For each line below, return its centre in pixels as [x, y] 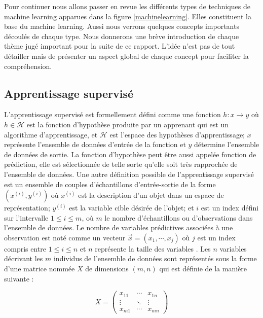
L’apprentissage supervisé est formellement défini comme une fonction [112, 114]
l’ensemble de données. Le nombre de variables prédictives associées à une [119, 227]
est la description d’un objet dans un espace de [151, 195]
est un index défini [230, 208]
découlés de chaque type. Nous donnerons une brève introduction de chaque [122, 36]
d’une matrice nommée [40, 269]
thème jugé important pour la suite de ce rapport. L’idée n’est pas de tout [120, 46]
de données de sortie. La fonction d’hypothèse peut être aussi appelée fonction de [130, 154]
